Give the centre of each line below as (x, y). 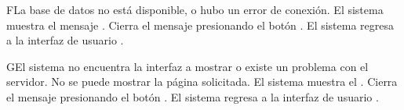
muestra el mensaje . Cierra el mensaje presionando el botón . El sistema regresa (200, 25)
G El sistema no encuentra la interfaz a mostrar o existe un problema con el (187, 66)
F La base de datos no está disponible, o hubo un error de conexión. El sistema (195, 9)
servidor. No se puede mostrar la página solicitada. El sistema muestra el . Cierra (202, 82)
